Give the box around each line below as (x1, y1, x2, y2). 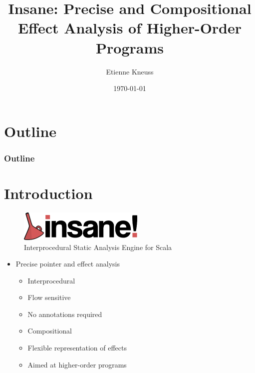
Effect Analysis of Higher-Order (17, 17, 242, 38)
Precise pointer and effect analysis (15, 258, 120, 269)
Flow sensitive (27, 292, 71, 302)
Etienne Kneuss (106, 66, 154, 76)
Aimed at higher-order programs (27, 359, 127, 369)
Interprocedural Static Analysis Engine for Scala (24, 241, 172, 252)
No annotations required (27, 308, 102, 319)
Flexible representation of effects (27, 342, 127, 353)
